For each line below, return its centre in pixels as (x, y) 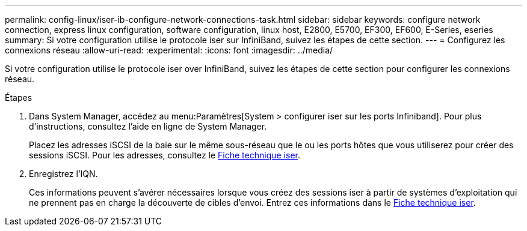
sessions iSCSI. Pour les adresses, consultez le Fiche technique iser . (165, 155)
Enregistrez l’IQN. (63, 174)
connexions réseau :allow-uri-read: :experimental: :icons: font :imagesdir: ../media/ (169, 50)
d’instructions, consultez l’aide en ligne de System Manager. (148, 126)
